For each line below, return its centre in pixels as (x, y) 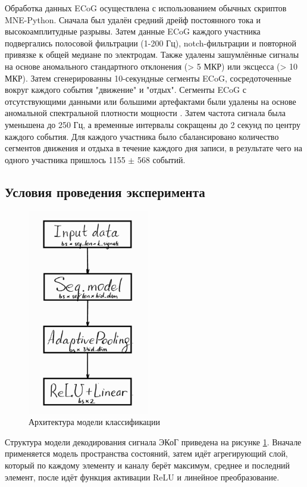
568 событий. (161, 159)
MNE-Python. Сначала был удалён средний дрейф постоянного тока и (133, 19)
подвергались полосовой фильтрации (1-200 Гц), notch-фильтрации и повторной (151, 43)
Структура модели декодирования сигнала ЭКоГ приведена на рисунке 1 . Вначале (153, 441)
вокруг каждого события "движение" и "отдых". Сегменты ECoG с (126, 90)
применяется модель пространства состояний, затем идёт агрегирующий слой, (146, 453)
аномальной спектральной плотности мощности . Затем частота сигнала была (145, 113)
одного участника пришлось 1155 (65, 159)
